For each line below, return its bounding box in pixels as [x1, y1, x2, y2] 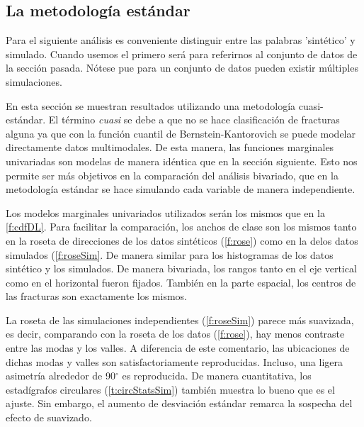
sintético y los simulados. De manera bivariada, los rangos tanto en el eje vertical [6, 261, 357, 276]
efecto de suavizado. [6, 410, 92, 425]
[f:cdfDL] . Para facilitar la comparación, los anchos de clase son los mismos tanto [6, 219, 357, 234]
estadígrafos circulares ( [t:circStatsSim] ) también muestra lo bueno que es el [6, 382, 335, 396]
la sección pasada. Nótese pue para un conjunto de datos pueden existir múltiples [6, 60, 358, 75]
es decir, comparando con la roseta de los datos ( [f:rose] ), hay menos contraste [6, 326, 345, 341]
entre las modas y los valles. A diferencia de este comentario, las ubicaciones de [6, 340, 350, 355]
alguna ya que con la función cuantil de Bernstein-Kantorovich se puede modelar [6, 126, 356, 140]
